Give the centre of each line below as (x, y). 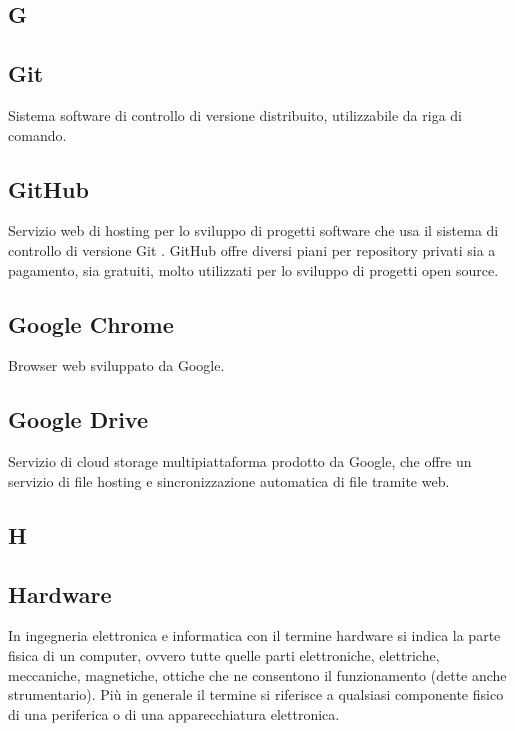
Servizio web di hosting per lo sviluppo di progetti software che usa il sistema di (253, 230)
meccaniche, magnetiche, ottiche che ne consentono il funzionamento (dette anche (257, 674)
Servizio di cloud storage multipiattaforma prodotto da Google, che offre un (240, 461)
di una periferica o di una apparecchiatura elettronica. (174, 713)
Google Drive (78, 419)
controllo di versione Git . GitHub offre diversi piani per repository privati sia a (252, 249)
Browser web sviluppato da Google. (116, 365)
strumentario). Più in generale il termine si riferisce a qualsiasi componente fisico (256, 694)
